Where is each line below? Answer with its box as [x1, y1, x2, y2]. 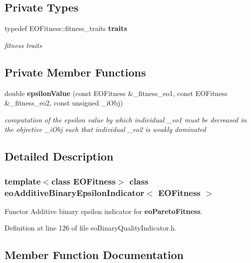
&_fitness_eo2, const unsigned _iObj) [4, 97, 123, 108]
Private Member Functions [4, 64, 146, 79]
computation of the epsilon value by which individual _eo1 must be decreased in [4, 114, 247, 124]
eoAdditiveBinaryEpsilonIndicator [4, 186, 145, 198]
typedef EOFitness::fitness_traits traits [4, 23, 127, 33]
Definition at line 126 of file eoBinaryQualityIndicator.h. [4, 222, 177, 233]
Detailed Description [4, 148, 114, 164]
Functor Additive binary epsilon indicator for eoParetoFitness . [4, 205, 203, 216]
